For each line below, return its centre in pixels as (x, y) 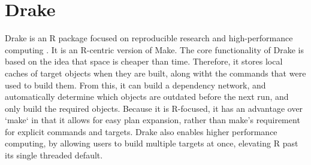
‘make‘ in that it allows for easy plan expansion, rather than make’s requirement (153, 120)
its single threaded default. (54, 155)
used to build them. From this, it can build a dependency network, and (135, 85)
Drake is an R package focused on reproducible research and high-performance (149, 38)
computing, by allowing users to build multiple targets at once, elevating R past (152, 143)
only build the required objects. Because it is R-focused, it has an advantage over (154, 108)
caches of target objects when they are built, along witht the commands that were (155, 73)
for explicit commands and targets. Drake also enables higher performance (141, 131)
